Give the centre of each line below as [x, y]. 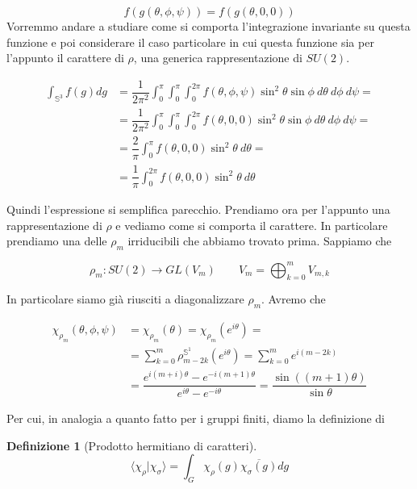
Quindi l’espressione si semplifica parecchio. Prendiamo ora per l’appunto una [198, 209]
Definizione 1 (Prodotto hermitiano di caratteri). [132, 445]
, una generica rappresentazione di [218, 58]
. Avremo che [294, 299]
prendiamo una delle [57, 241]
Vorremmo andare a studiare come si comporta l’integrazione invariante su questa [208, 26]
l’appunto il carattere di [65, 58]
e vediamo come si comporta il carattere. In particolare [252, 225]
